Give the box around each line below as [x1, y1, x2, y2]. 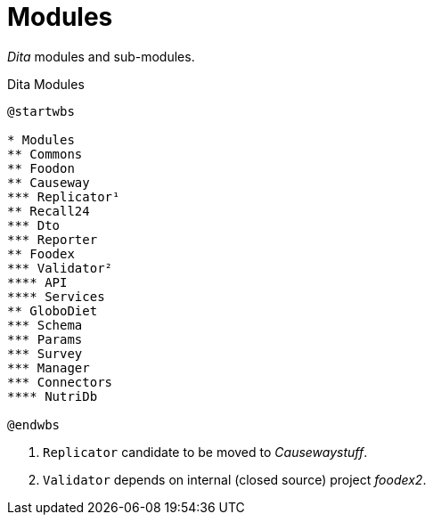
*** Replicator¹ [7, 189, 120, 204]
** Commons [7, 146, 83, 161]
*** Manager [7, 360, 90, 375]
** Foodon [7, 160, 75, 175]
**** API [7, 274, 68, 290]
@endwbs [7, 417, 61, 432]
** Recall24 [7, 203, 90, 218]
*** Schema [7, 317, 83, 332]
